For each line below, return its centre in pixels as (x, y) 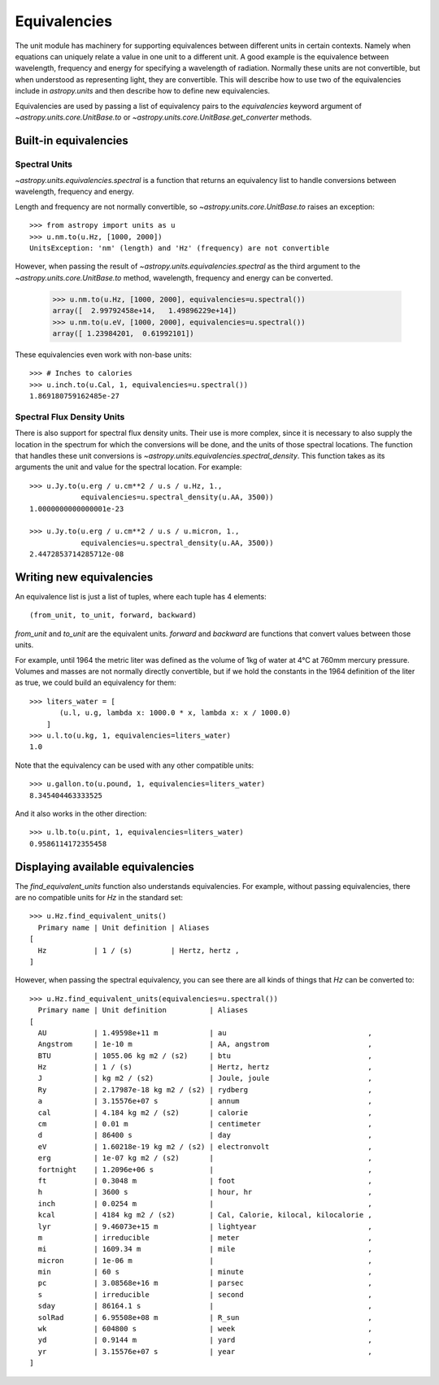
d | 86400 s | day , (205, 1135)
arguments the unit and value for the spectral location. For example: (128, 467)
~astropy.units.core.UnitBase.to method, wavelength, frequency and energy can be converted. (174, 277)
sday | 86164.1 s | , (205, 1306)
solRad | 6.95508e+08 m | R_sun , (205, 1317)
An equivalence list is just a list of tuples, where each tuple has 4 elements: (141, 597)
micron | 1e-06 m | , (205, 1260)
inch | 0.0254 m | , (205, 1203)
